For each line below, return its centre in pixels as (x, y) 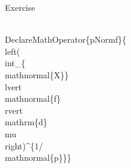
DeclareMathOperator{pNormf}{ (66, 39)
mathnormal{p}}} (38, 157)
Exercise (20, 7)
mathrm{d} (26, 122)
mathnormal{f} (33, 98)
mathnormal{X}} (37, 74)
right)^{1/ (24, 145)
